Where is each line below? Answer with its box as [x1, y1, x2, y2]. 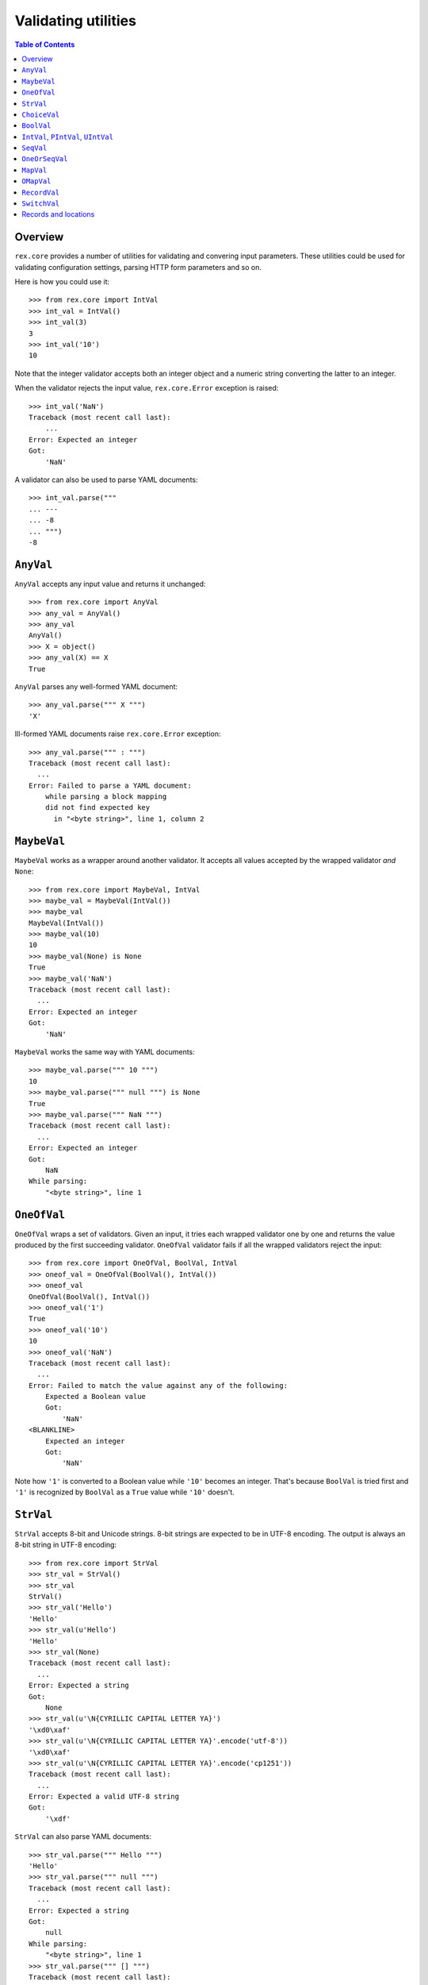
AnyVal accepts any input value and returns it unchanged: [14, 579, 206, 588]
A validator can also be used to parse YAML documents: [14, 475, 198, 484]
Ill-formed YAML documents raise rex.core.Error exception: [14, 729, 221, 738]
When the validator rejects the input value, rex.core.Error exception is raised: [14, 384, 279, 393]
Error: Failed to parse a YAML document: [29, 781, 192, 790]
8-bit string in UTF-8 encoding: [14, 1540, 117, 1550]
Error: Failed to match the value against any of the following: [29, 1381, 289, 1389]
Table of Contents [14, 40, 75, 49]
